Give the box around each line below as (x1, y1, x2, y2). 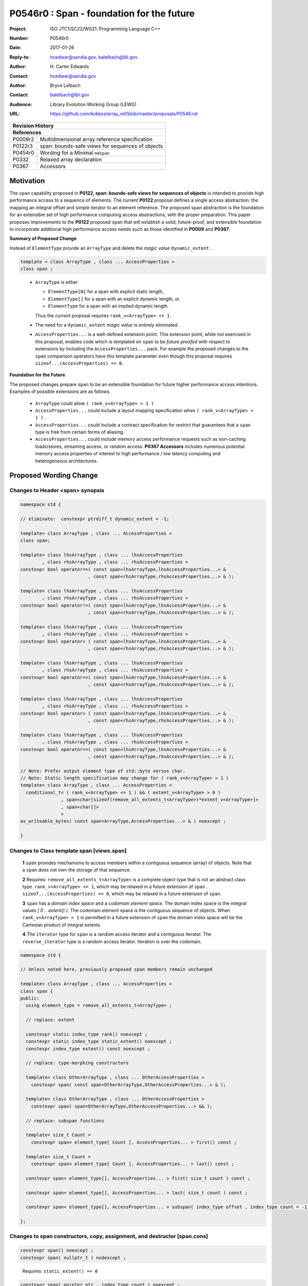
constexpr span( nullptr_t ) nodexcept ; (20, 1255, 126, 1260)
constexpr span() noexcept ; (20, 1247, 94, 1254)
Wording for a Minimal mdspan (40, 149, 110, 156)
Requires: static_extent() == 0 (22, 1268, 98, 1274)
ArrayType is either (35, 279, 78, 285)
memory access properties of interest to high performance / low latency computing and (35, 451, 221, 457)
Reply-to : (9, 54, 30, 60)
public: (20, 995, 40, 1001)
